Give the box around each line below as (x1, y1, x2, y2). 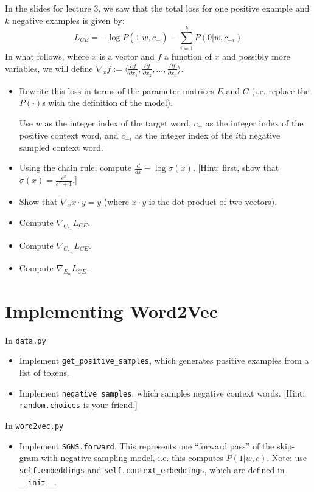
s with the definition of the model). (42, 96, 173, 109)
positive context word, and (19, 129, 119, 142)
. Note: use (267, 451, 307, 464)
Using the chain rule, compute (19, 161, 132, 174)
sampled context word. (19, 140, 103, 153)
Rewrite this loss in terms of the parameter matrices (19, 84, 214, 97)
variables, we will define (5, 61, 93, 74)
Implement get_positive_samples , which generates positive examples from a (19, 354, 309, 367)
